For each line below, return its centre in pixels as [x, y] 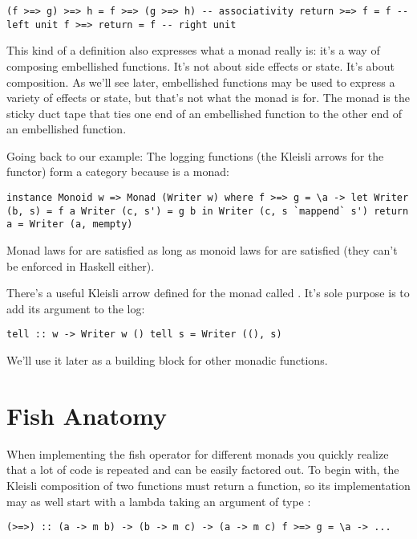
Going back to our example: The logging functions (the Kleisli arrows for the [195, 155]
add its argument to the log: [76, 308]
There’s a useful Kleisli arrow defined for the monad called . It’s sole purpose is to [208, 293]
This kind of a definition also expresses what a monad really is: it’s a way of [193, 50]
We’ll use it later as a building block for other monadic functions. [167, 360]
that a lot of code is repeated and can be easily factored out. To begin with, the [203, 470]
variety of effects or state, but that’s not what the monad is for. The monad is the [208, 98]
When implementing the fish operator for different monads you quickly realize [198, 453]
